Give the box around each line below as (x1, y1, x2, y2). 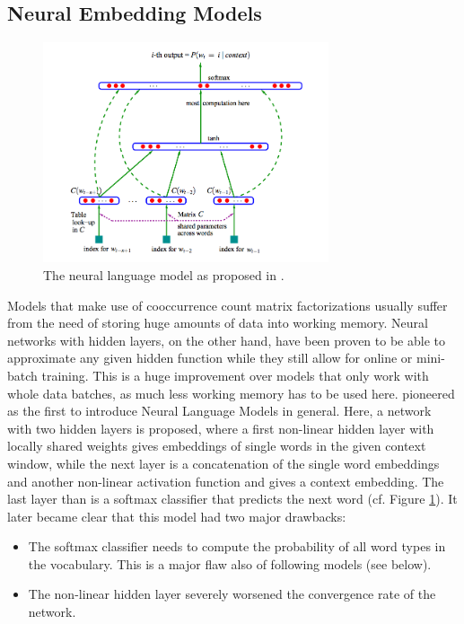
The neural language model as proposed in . (43, 265, 285, 284)
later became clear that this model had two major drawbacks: (7, 506, 346, 525)
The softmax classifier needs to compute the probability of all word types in (28, 537, 446, 556)
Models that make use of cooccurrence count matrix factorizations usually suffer (7, 295, 448, 314)
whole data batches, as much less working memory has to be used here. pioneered (7, 383, 455, 402)
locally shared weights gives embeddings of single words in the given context (7, 436, 426, 455)
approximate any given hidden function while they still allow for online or (7, 348, 413, 367)
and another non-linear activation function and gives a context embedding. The (7, 471, 444, 490)
